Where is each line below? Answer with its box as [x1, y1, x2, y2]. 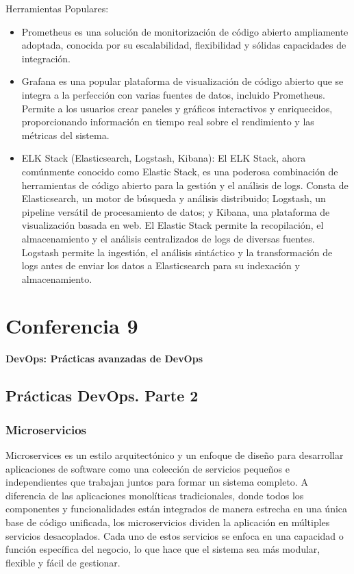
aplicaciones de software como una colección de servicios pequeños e [5, 461, 290, 475]
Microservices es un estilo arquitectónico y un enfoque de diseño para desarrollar [5, 448, 344, 462]
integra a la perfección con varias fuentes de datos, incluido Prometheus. [21, 87, 326, 101]
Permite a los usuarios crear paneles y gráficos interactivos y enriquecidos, [21, 101, 333, 115]
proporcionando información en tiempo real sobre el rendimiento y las [21, 114, 314, 129]
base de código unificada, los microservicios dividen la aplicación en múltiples [5, 514, 330, 529]
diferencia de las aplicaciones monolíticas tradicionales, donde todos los [5, 488, 304, 502]
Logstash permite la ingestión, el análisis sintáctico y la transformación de [21, 245, 333, 259]
